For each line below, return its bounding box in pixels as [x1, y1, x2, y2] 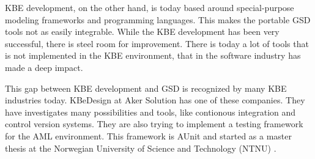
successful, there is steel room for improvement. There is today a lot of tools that [5, 37, 309, 50]
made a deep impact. [5, 61, 83, 73]
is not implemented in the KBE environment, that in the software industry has [5, 49, 301, 62]
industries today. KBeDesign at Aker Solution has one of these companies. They [5, 94, 305, 106]
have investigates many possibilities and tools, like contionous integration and [5, 105, 296, 118]
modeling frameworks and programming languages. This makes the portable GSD [5, 13, 311, 26]
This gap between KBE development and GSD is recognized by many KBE [5, 81, 287, 94]
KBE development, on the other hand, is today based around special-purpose [5, 1, 294, 13]
